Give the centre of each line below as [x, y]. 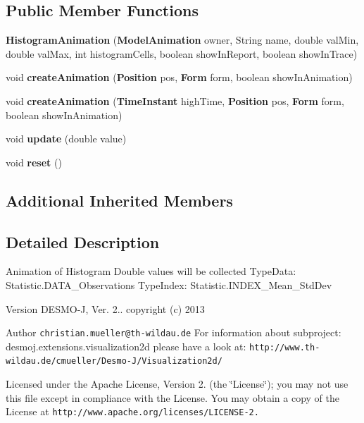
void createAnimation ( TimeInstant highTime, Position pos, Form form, [175, 100]
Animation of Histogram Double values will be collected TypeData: [151, 271]
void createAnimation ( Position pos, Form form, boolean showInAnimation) [179, 77]
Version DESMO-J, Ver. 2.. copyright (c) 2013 [105, 308]
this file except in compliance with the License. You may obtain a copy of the [172, 397]
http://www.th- [285, 347]
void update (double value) [66, 139]
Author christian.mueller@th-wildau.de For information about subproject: [174, 332]
